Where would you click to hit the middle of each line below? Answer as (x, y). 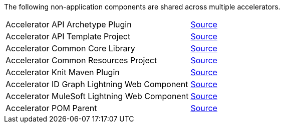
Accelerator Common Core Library (70, 48)
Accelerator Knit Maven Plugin (63, 72)
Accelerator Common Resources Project (81, 60)
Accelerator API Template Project (68, 36)
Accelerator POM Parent (51, 108)
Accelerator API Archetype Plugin (69, 24)
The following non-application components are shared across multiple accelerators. (142, 7)
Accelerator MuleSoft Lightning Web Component (97, 96)
